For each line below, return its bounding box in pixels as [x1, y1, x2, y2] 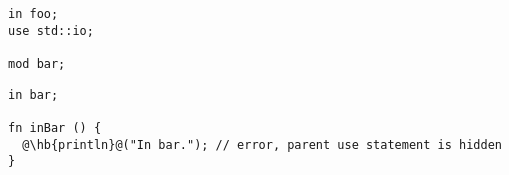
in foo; [8, 7, 59, 21]
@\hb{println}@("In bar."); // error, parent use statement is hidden [22, 137, 502, 152]
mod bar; [8, 56, 66, 71]
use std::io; [8, 23, 94, 38]
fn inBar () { [8, 120, 102, 135]
